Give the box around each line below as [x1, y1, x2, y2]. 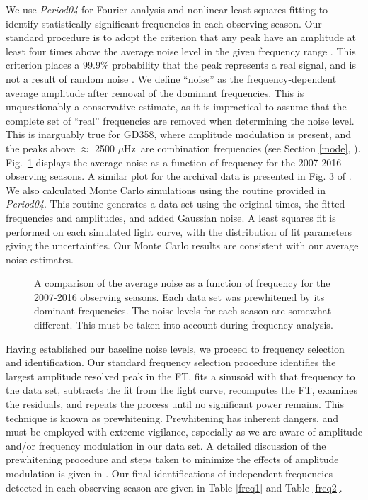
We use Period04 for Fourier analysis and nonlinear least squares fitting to [6, 2, 328, 16]
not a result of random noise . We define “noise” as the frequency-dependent [6, 71, 337, 86]
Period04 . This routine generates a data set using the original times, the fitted [6, 196, 345, 211]
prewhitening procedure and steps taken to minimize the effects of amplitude [6, 452, 339, 467]
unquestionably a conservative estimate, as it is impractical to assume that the [6, 99, 347, 114]
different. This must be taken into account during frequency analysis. [34, 317, 333, 332]
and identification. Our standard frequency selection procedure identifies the [6, 355, 336, 370]
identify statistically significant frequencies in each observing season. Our [6, 16, 322, 30]
